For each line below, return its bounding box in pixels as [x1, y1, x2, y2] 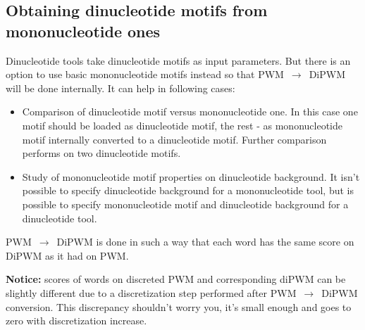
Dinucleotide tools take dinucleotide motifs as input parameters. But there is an [6, 53, 351, 68]
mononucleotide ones [6, 20, 161, 42]
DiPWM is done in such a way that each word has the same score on [56, 234, 354, 249]
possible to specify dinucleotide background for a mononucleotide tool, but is [22, 183, 354, 198]
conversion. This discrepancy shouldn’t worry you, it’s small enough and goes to [6, 299, 352, 314]
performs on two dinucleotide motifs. [22, 146, 181, 160]
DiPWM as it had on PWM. [6, 248, 129, 262]
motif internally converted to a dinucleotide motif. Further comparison [22, 132, 327, 146]
